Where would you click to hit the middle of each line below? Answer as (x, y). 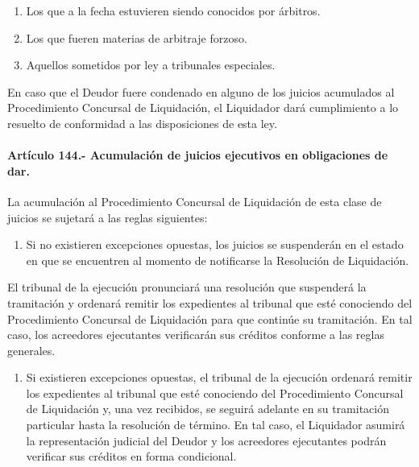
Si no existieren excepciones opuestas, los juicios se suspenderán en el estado (215, 244)
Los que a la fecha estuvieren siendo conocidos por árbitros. (173, 10)
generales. (31, 350)
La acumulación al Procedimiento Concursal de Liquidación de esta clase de (195, 201)
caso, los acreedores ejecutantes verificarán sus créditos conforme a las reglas (196, 335)
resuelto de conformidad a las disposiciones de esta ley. (142, 123)
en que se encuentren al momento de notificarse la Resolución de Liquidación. (218, 260)
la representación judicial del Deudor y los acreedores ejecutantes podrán (206, 440)
